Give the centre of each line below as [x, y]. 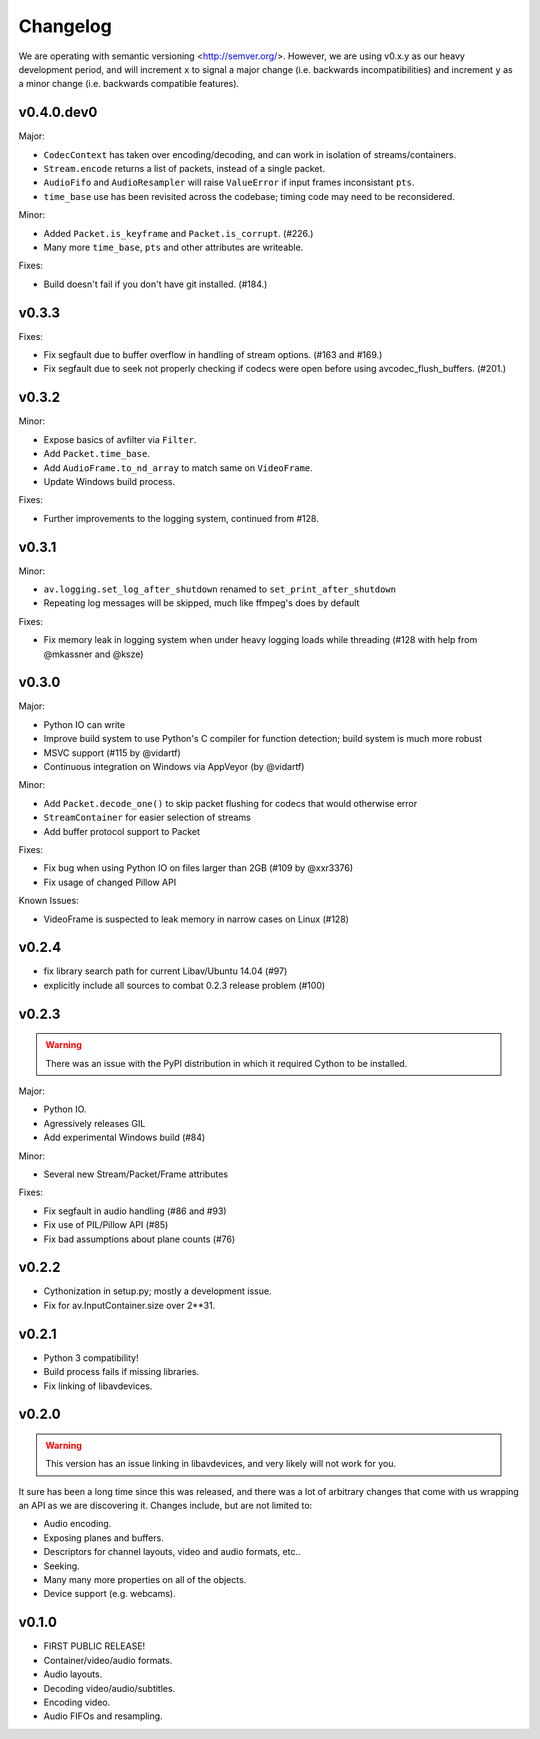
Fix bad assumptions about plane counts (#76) [139, 1239]
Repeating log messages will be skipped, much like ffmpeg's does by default [201, 603]
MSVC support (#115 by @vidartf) [112, 752]
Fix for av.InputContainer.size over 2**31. [129, 1305]
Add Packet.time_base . [96, 454]
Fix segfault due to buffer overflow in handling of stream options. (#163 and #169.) [213, 355]
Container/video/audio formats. [108, 1660]
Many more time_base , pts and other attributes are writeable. [173, 247]
